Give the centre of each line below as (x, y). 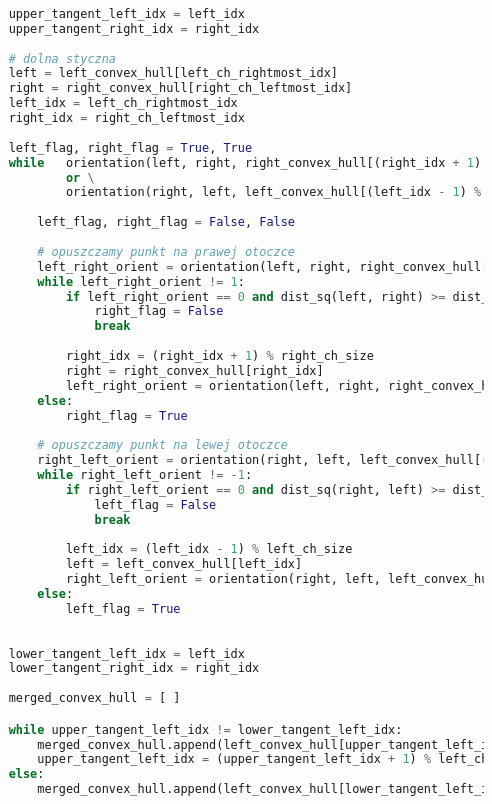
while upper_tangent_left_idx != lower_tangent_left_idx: (205, 729)
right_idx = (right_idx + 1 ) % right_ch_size (219, 356)
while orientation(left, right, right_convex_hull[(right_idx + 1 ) (245, 162)
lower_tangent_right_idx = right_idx (134, 668)
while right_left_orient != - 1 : (145, 475)
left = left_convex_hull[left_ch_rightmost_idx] (173, 73)
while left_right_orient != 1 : (141, 281)
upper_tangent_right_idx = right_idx (134, 28)
